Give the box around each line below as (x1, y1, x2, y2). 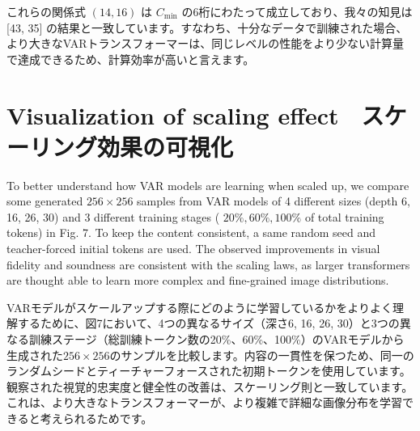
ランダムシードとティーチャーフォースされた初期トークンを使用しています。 (6, 362, 411, 379)
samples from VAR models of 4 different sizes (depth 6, (137, 192, 410, 209)
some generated (6, 192, 83, 209)
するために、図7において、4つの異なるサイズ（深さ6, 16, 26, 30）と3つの (17, 315, 400, 332)
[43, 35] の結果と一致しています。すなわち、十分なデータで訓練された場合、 (6, 19, 408, 36)
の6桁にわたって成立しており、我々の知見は (181, 3, 413, 19)
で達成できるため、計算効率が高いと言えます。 (6, 50, 255, 67)
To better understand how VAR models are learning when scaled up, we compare (6, 176, 409, 193)
